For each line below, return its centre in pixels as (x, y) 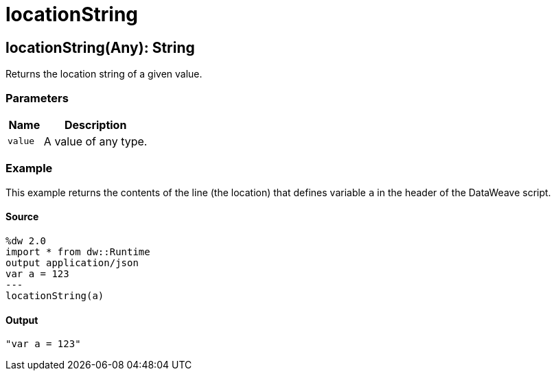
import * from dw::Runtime (78, 251)
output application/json (72, 262)
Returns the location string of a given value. (104, 74)
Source (22, 217)
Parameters (37, 98)
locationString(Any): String (100, 47)
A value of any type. (95, 141)
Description (95, 125)
